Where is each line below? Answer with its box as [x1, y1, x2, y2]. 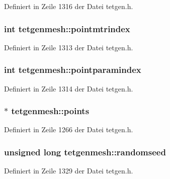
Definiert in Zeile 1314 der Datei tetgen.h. [4, 83, 133, 94]
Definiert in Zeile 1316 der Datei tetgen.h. [4, 1, 133, 11]
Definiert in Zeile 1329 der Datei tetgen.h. [4, 165, 133, 176]
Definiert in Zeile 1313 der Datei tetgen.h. [4, 42, 133, 52]
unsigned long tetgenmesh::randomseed [4, 145, 166, 158]
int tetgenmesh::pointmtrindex [4, 22, 130, 35]
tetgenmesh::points [11, 105, 90, 117]
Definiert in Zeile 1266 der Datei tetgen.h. [4, 124, 133, 135]
